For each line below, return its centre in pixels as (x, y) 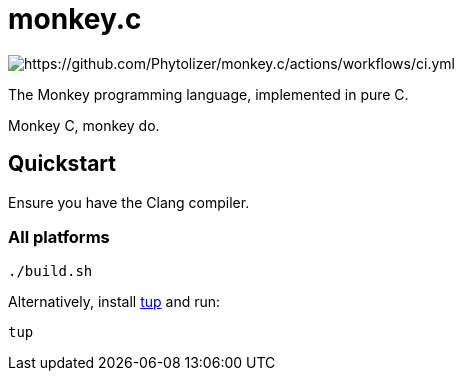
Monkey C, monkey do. (84, 125)
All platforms (59, 236)
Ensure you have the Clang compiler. (129, 202)
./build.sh (50, 271)
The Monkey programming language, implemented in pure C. (208, 94)
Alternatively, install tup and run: (114, 302)
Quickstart (62, 164)
